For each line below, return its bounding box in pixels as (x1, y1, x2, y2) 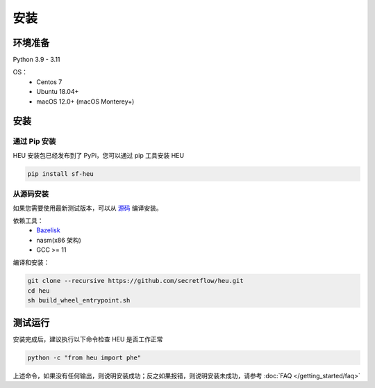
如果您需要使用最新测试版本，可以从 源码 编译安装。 (12, 204, 162, 212)
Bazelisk (36, 226, 60, 234)
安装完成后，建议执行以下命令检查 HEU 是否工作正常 (12, 334, 163, 343)
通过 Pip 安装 (12, 136, 56, 146)
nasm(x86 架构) (36, 236, 81, 244)
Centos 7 (36, 77, 62, 86)
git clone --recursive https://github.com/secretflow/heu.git (27, 277, 244, 285)
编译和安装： (12, 258, 50, 267)
